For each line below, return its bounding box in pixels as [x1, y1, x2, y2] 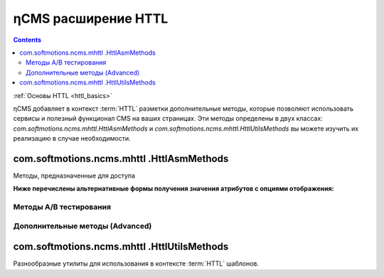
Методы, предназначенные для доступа [13, 171, 135, 180]
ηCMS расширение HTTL [13, 11, 169, 26]
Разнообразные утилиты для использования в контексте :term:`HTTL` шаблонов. [13, 259, 260, 268]
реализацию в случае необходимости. [13, 134, 131, 143]
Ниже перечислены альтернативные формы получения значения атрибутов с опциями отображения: [13, 185, 334, 193]
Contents [13, 36, 42, 44]
